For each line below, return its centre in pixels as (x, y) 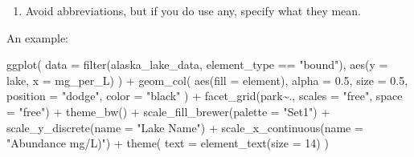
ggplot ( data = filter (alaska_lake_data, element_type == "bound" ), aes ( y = (197, 64)
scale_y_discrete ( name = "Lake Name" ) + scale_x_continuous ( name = (185, 127)
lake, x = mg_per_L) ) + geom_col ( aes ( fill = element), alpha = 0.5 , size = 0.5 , (207, 80)
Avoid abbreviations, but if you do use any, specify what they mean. (193, 10)
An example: (37, 37)
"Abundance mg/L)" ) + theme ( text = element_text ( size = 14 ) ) (168, 143)
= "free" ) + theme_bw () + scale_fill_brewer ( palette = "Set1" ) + (168, 111)
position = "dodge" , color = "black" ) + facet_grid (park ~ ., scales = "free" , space (205, 96)
